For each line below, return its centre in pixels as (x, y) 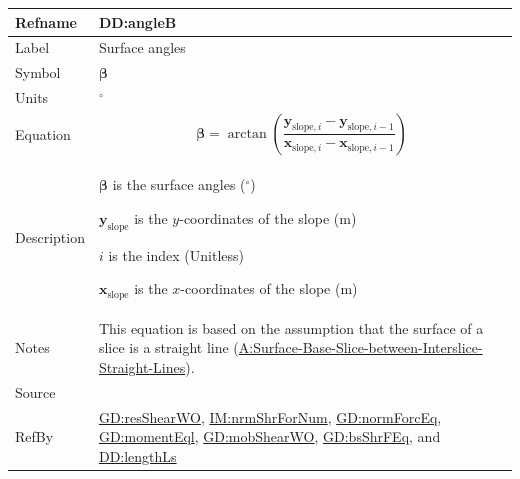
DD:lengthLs (137, 455)
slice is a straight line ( (168, 347)
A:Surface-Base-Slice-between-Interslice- (360, 347)
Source (35, 391)
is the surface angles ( (179, 184)
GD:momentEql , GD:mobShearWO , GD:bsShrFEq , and (269, 436)
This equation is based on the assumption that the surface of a (291, 327)
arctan (247, 133)
